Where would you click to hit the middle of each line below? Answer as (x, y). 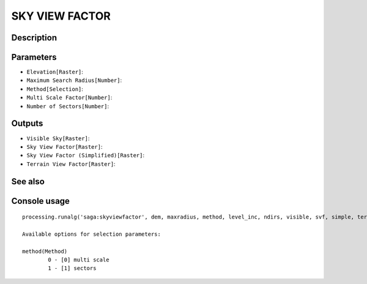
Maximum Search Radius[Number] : (74, 80)
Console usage (41, 201)
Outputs (27, 123)
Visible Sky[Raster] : (58, 138)
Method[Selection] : (55, 89)
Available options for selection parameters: (92, 234)
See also (28, 181)
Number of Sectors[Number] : (68, 106)
